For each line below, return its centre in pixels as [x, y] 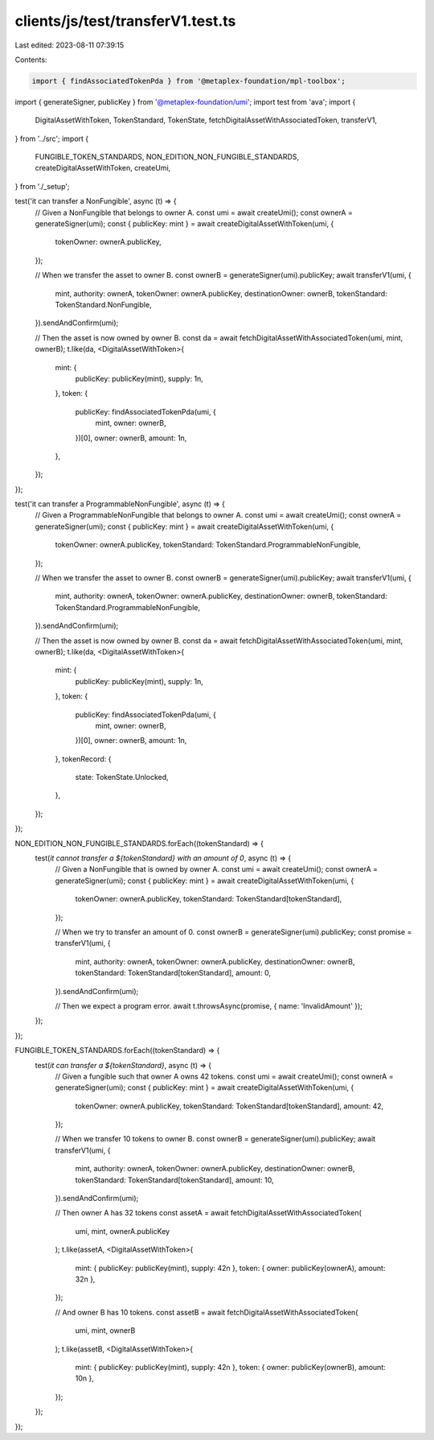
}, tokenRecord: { [83, 759]
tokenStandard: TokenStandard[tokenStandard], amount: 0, [173, 973]
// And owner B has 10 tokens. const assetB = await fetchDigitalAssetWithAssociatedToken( [207, 1312]
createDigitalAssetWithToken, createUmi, [103, 168]
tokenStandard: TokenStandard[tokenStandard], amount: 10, [174, 1180]
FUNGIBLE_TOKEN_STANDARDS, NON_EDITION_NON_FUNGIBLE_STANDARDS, [167, 157]
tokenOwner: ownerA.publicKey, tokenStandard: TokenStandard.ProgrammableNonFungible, [208, 545]
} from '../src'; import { [52, 138]
